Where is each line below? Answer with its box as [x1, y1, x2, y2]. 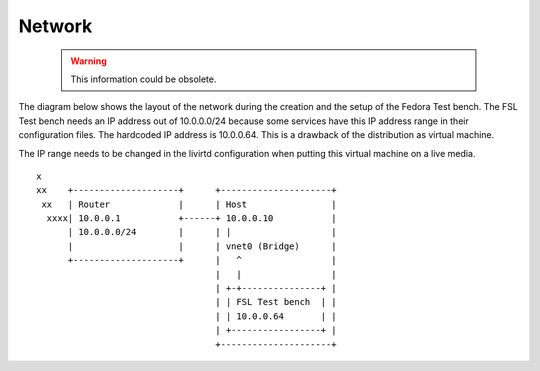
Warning [70, 55, 107, 67]
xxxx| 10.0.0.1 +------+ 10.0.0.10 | [46, 213, 337, 224]
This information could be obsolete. [70, 73, 217, 85]
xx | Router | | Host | [41, 198, 337, 210]
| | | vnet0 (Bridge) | [67, 240, 337, 252]
